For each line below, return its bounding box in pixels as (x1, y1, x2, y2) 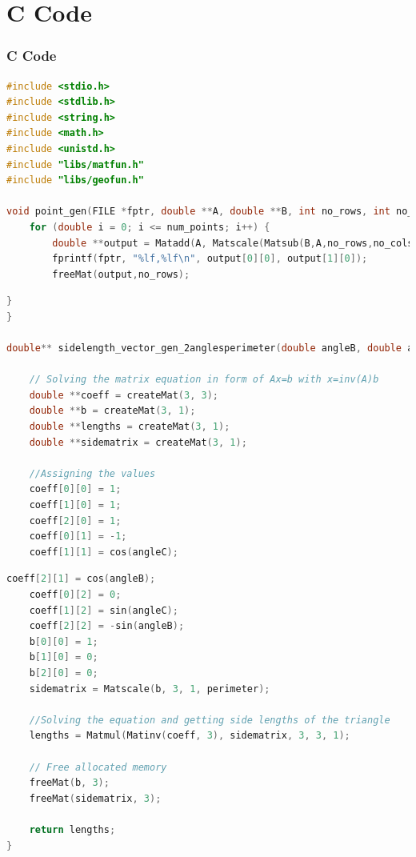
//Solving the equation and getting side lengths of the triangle (29, 714, 390, 726)
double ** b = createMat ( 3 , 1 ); (29, 405, 196, 417)
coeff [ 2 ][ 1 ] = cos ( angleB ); (6, 573, 156, 585)
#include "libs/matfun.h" (6, 158, 144, 170)
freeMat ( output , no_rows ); (52, 268, 190, 280)
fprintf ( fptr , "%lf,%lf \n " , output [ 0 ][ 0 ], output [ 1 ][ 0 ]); (52, 253, 368, 265)
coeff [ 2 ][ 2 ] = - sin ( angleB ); (29, 620, 185, 632)
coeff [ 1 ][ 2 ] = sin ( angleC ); (29, 604, 178, 616)
